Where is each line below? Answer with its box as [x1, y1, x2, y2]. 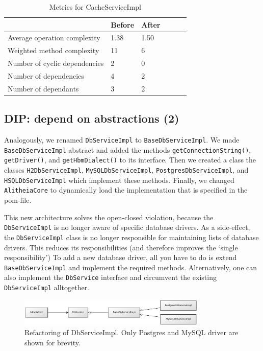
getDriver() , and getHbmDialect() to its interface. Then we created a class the [4, 154, 256, 165]
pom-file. [4, 195, 32, 205]
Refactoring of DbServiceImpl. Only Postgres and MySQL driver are [24, 327, 239, 338]
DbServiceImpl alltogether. [4, 282, 90, 293]
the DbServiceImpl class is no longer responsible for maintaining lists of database [4, 231, 259, 242]
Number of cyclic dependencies [8, 58, 104, 68]
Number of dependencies [8, 70, 84, 81]
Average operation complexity [8, 32, 100, 43]
